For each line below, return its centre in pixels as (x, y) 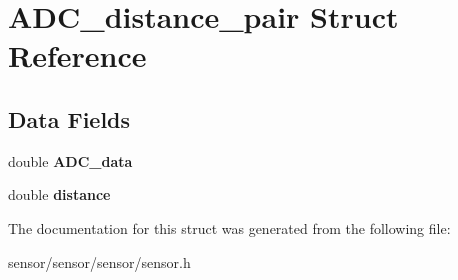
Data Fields (69, 118)
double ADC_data (70, 160)
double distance (59, 194)
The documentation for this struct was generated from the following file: (229, 227)
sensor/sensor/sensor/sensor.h (99, 261)
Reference (77, 55)
